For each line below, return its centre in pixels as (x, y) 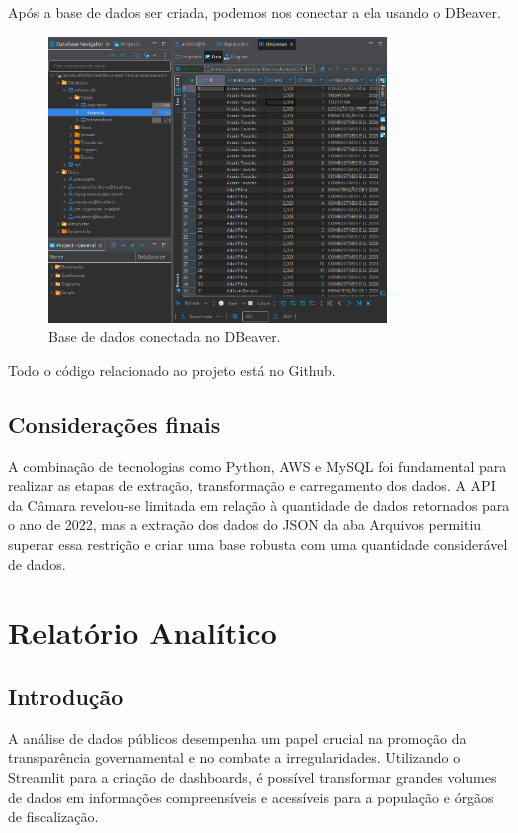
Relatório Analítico (142, 632)
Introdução (66, 695)
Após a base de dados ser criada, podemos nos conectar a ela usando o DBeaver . (254, 12)
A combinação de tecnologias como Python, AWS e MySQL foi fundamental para (257, 465)
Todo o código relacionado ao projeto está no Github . (172, 369)
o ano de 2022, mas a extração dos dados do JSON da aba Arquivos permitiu (245, 524)
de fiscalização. (53, 816)
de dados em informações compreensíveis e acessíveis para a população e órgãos (251, 796)
